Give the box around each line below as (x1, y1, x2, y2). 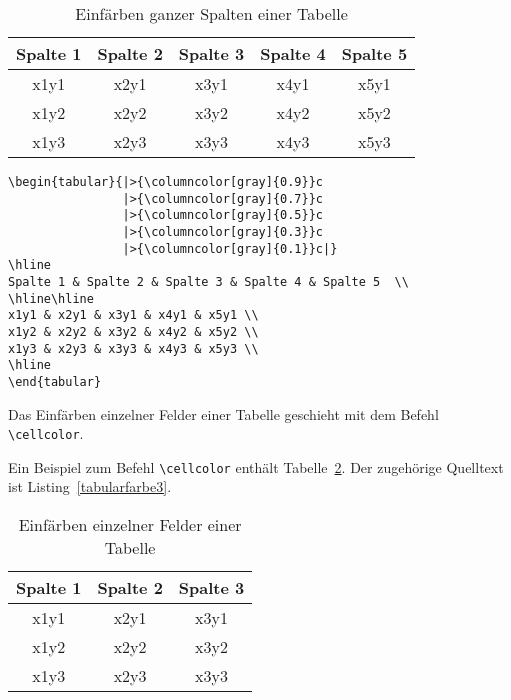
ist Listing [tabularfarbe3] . (8, 476, 172, 497)
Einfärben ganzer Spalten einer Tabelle (75, 2, 348, 25)
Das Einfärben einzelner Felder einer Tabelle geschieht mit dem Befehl (8, 403, 439, 424)
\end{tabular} (8, 374, 102, 389)
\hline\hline (8, 291, 94, 306)
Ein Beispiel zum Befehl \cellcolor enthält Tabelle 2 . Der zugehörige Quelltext (8, 456, 504, 477)
